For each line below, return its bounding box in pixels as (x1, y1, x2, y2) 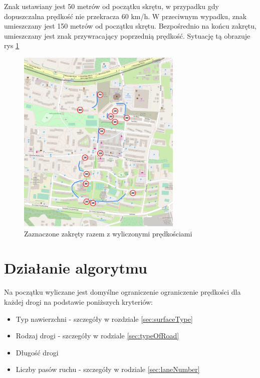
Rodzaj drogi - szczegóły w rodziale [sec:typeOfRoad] (16, 330, 179, 341)
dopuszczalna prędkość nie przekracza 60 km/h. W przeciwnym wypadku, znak (4, 11, 247, 21)
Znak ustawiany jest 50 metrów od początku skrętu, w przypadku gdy (4, 1, 219, 11)
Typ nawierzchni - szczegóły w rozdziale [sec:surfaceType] (16, 313, 193, 324)
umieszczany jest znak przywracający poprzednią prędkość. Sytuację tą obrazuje (4, 30, 250, 41)
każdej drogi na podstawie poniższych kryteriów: (4, 296, 153, 307)
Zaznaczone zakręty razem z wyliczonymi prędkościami (24, 228, 192, 238)
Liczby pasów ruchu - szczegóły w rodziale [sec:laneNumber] (16, 364, 200, 374)
